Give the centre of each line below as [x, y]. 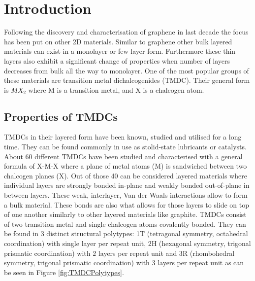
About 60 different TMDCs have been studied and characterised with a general [123, 156]
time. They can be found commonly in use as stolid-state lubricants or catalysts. [125, 147]
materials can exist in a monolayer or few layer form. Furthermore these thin [120, 51]
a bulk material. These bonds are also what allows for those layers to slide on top [127, 204]
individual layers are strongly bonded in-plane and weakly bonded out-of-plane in [127, 185]
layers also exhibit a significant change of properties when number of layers [117, 60]
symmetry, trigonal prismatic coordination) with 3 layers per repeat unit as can [124, 263]
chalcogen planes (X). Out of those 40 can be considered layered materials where [126, 175]
